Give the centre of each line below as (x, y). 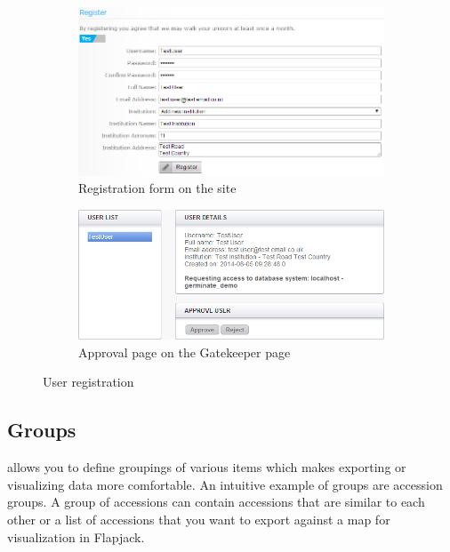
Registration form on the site (157, 188)
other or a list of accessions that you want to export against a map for (199, 519)
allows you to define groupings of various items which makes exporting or (207, 467)
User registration (88, 382)
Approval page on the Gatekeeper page (185, 352)
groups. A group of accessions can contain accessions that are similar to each (216, 502)
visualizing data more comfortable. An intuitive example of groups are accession (225, 484)
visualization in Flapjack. (76, 536)
